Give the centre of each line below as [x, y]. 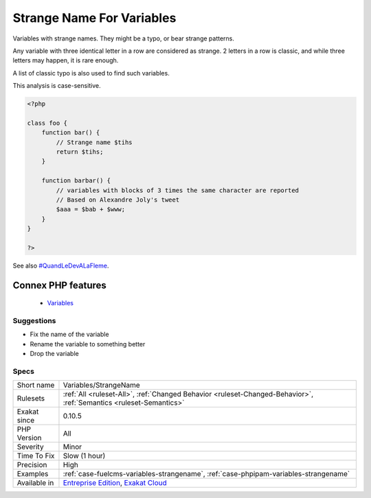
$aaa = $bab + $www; [91, 210]
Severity [30, 447]
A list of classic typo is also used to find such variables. [91, 73]
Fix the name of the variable [69, 334]
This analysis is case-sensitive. [57, 86]
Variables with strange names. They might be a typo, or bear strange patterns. [124, 38]
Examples [33, 474]
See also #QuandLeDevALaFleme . [61, 265]
